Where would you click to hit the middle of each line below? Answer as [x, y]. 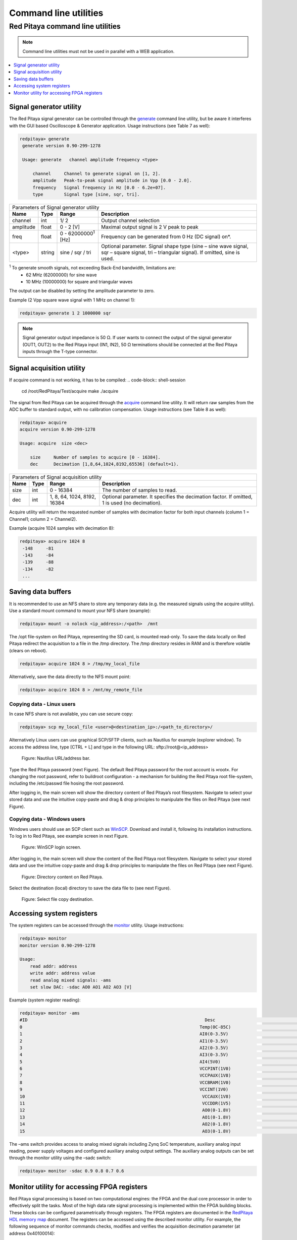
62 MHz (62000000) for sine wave [61, 275]
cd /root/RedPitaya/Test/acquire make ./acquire [70, 391]
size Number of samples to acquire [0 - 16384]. [95, 457]
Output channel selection [130, 220]
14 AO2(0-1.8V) [125, 1124]
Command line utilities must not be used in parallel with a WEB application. [99, 51]
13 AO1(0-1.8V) [125, 1117]
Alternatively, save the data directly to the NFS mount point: [70, 677]
